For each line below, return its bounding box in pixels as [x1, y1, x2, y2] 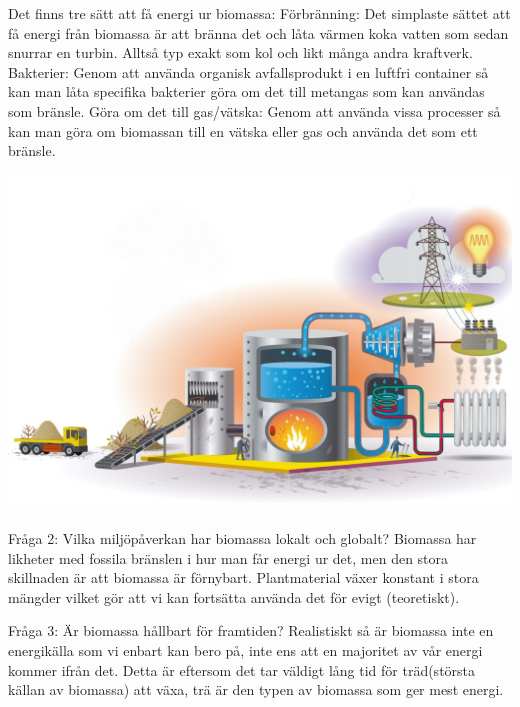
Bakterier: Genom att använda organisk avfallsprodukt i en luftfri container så [8, 61, 489, 82]
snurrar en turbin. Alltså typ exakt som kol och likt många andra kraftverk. [8, 42, 473, 63]
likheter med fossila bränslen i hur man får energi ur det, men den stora [8, 547, 449, 568]
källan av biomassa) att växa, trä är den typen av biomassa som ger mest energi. [8, 679, 504, 700]
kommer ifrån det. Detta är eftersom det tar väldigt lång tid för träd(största [8, 659, 476, 680]
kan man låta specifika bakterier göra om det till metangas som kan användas [8, 81, 485, 102]
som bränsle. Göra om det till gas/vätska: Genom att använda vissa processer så [8, 100, 501, 121]
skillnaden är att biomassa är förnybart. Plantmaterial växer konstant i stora [8, 567, 479, 588]
